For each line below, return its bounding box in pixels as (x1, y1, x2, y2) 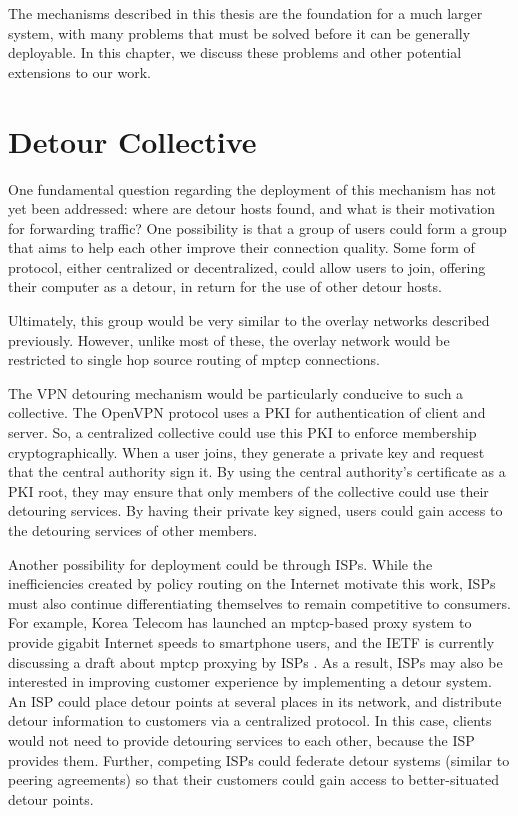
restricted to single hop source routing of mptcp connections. (8, 349, 380, 370)
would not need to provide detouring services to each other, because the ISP (8, 729, 475, 750)
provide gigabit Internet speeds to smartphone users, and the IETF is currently (8, 631, 495, 652)
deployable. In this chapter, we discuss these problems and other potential (8, 42, 462, 63)
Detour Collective (8, 120, 257, 161)
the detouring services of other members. (8, 520, 258, 540)
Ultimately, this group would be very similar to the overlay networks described (8, 310, 490, 331)
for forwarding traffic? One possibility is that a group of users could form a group (8, 217, 507, 238)
